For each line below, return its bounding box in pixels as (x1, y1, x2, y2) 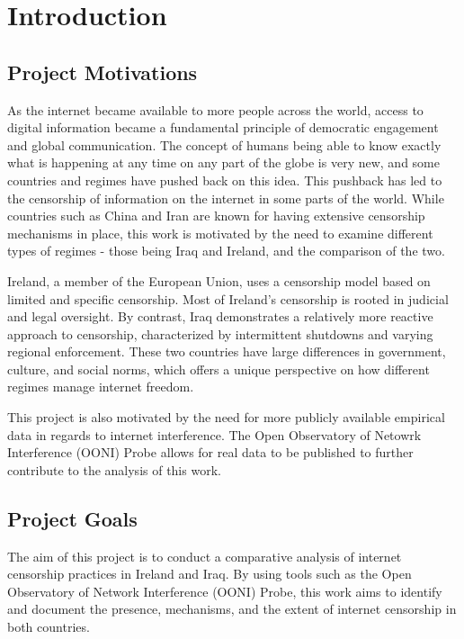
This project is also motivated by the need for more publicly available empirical (7, 408, 445, 427)
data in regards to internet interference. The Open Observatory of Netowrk (7, 425, 422, 444)
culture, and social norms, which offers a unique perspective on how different (7, 359, 430, 378)
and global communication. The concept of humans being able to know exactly (7, 135, 442, 154)
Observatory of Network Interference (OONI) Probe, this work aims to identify (7, 581, 442, 600)
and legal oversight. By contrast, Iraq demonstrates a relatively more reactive (7, 307, 433, 326)
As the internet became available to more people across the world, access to (7, 100, 424, 119)
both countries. (7, 617, 90, 636)
